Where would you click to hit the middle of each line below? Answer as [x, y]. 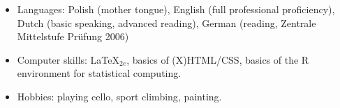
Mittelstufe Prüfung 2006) [73, 36]
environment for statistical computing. [99, 73]
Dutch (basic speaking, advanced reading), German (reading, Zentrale [167, 22]
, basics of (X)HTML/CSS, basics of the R [218, 59]
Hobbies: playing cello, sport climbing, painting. [119, 96]
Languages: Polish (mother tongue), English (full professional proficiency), [176, 9]
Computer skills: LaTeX [68, 59]
